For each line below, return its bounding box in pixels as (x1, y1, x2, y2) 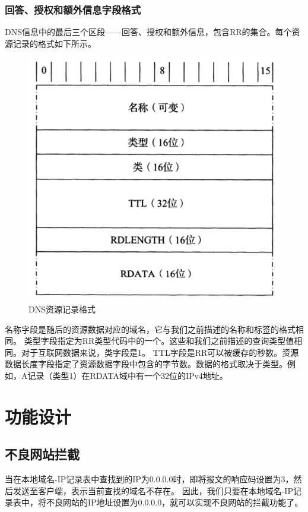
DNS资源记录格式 (28, 302, 96, 315)
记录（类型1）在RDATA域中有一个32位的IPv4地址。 (27, 369, 228, 381)
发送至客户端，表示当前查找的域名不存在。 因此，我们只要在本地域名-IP (12, 484, 293, 497)
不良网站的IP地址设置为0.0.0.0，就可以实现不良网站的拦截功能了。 (46, 496, 303, 508)
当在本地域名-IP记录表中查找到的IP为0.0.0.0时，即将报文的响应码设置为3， (5, 473, 294, 485)
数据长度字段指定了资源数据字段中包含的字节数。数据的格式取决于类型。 (5, 358, 287, 370)
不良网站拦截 (5, 445, 80, 463)
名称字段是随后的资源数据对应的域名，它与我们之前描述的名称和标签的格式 (5, 323, 296, 335)
